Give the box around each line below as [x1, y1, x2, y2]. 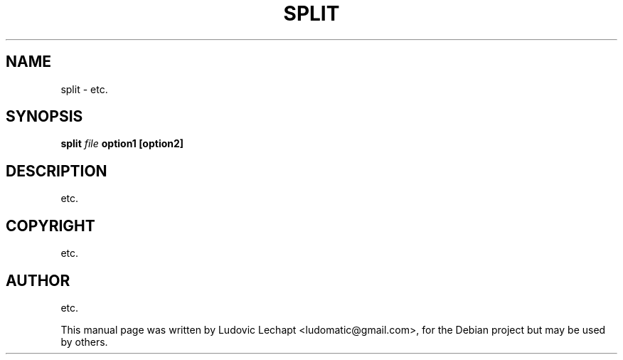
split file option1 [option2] [60, 137, 184, 150]
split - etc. [60, 83, 108, 95]
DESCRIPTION [6, 162, 107, 180]
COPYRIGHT [6, 216, 95, 235]
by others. [60, 335, 108, 348]
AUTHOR [6, 271, 70, 290]
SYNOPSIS [6, 107, 83, 126]
